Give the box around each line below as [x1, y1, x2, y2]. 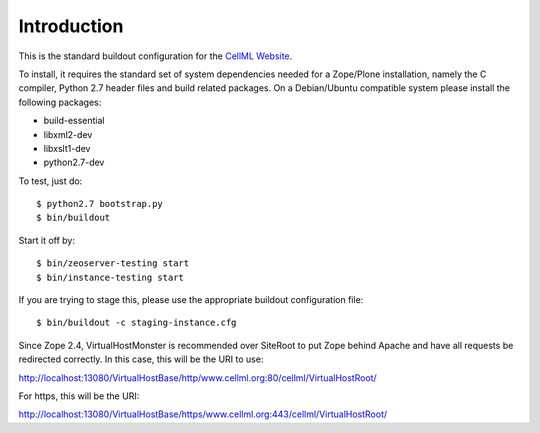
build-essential [43, 115, 105, 127]
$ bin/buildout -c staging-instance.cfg [36, 317, 237, 329]
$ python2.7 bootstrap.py [36, 198, 164, 210]
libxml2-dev [43, 128, 93, 140]
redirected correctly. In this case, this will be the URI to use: [18, 353, 264, 365]
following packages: [18, 96, 102, 108]
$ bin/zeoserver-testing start [36, 258, 190, 269]
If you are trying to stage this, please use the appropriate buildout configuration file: [18, 294, 364, 306]
